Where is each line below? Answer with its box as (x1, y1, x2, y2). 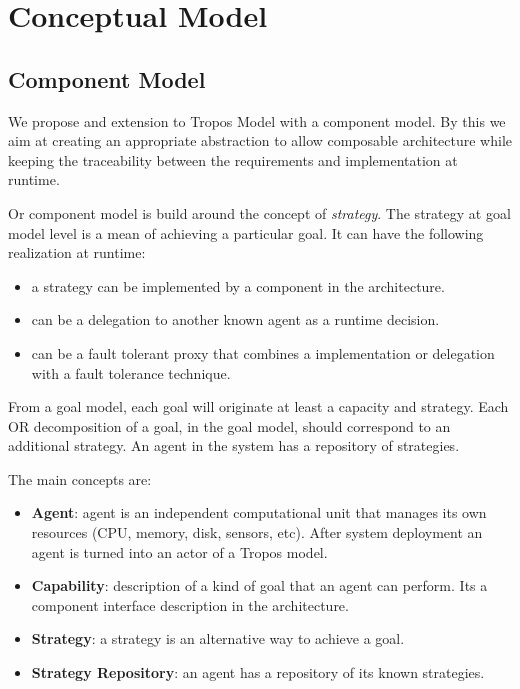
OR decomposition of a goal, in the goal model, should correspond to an (8, 415, 451, 436)
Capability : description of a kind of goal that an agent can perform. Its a (31, 575, 488, 596)
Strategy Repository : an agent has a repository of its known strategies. (31, 662, 485, 683)
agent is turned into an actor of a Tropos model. (31, 541, 328, 562)
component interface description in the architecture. (31, 594, 349, 615)
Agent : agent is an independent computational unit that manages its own (31, 502, 487, 523)
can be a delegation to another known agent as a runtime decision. (31, 309, 440, 330)
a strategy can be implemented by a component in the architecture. (31, 275, 445, 296)
